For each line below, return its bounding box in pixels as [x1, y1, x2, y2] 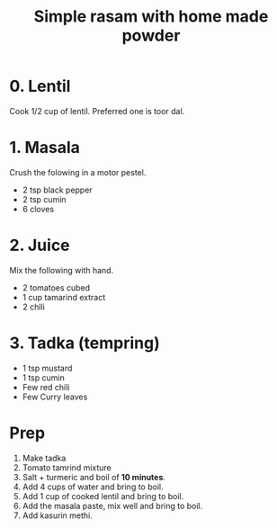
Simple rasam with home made [33, 6, 269, 27]
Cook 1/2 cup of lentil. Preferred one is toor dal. [9, 105, 185, 116]
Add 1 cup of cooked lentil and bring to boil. [22, 490, 184, 501]
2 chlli [22, 301, 45, 312]
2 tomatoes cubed [22, 282, 91, 293]
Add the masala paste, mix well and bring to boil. [22, 500, 203, 511]
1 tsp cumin [22, 371, 65, 383]
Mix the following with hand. [9, 264, 114, 275]
